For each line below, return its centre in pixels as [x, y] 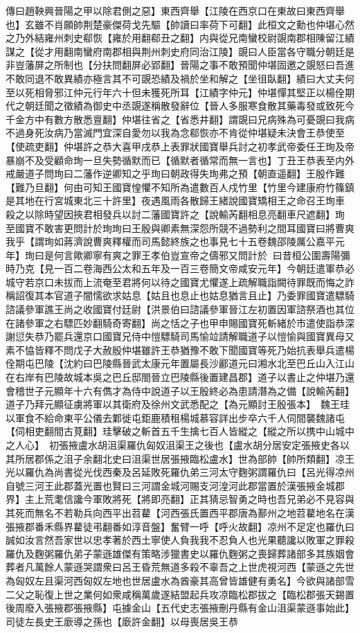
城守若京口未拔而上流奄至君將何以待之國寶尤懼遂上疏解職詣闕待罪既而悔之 [175, 282]
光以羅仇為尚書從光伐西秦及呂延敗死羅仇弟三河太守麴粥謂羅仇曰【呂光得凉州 [180, 472]
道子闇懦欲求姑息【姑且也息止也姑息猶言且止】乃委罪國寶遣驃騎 [209, 295]
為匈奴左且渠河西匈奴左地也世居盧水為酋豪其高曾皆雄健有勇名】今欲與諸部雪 [180, 580]
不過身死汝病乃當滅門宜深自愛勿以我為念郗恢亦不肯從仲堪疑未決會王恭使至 [175, 133]
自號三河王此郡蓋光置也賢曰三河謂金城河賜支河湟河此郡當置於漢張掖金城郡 [175, 485]
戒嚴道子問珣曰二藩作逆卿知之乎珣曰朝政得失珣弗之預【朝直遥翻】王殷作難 [175, 173]
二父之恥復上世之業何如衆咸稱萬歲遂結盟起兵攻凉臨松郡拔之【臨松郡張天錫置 [180, 594]
